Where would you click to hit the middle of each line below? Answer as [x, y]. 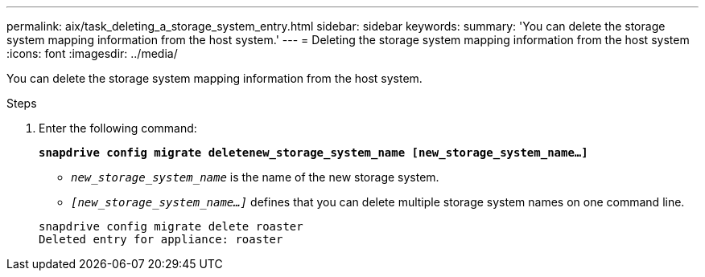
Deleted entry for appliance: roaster [161, 239]
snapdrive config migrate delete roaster [171, 226]
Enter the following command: [118, 128]
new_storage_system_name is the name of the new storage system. [255, 177]
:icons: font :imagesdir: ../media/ [92, 53]
